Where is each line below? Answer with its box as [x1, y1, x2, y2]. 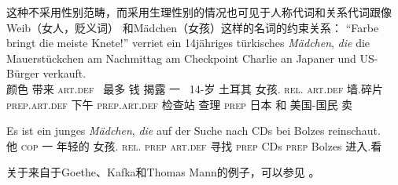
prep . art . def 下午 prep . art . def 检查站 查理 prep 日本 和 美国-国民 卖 [6, 96, 353, 112]
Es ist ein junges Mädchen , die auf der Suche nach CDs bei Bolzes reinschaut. [6, 122, 381, 139]
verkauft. [42, 65, 87, 82]
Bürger [6, 65, 39, 82]
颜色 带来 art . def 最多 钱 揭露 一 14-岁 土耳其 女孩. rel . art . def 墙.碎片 [6, 80, 384, 96]
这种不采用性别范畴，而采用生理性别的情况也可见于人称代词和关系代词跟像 [6, 4, 392, 20]
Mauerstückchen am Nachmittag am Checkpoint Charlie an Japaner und [6, 49, 356, 66]
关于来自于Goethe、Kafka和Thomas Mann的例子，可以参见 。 [6, 164, 320, 180]
